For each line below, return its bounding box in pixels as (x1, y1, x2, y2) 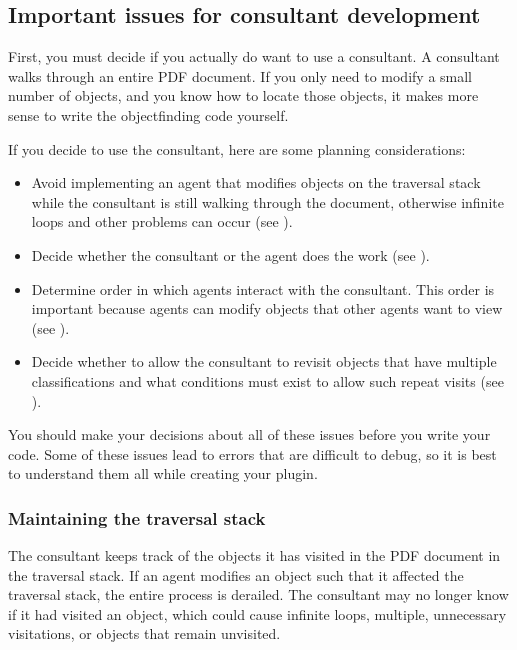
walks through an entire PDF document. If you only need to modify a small (8, 65, 473, 86)
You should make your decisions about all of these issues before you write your (8, 424, 491, 445)
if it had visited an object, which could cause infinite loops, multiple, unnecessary (8, 603, 507, 624)
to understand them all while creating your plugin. (8, 463, 318, 484)
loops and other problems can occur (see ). (31, 211, 293, 232)
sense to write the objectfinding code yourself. (8, 104, 289, 125)
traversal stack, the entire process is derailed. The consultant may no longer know (8, 584, 509, 605)
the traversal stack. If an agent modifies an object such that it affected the (8, 564, 464, 585)
